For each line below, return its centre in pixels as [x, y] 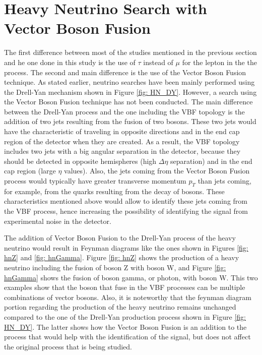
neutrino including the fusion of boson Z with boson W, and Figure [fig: [115, 267]
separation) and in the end [211, 161]
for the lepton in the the [219, 62]
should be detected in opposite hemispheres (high [80, 161]
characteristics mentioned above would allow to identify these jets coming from [126, 201]
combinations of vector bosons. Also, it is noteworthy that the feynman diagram [128, 297]
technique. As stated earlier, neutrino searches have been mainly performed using [129, 82]
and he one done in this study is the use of [70, 62]
